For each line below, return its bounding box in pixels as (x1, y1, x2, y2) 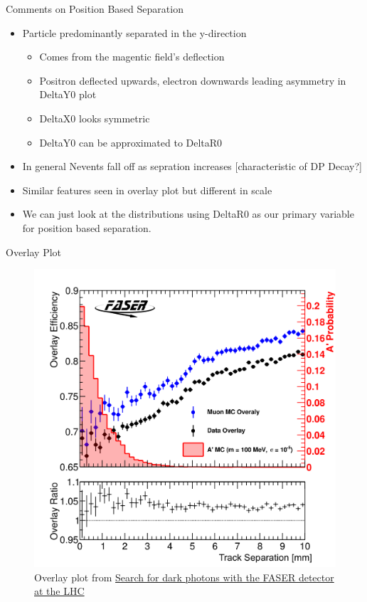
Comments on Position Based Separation (6, 1, 183, 16)
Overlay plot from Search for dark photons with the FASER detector (34, 569, 334, 584)
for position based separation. (22, 220, 151, 235)
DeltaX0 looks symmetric (39, 110, 150, 125)
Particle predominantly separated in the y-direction (22, 25, 247, 40)
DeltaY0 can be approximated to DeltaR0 (39, 134, 223, 149)
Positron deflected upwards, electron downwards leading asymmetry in (39, 73, 346, 88)
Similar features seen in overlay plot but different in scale (22, 182, 272, 197)
